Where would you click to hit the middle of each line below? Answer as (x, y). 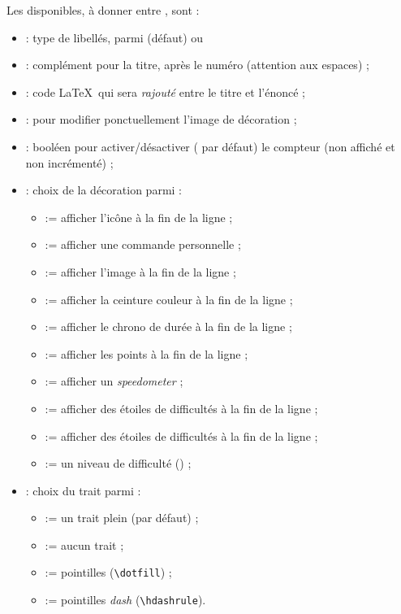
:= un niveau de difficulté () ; (118, 463)
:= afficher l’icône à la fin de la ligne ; (139, 217)
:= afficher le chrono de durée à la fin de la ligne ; (168, 327)
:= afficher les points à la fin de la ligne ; (147, 353)
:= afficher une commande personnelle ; (143, 244)
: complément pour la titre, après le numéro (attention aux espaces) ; (197, 65)
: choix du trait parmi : (83, 490)
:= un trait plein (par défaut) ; (122, 518)
